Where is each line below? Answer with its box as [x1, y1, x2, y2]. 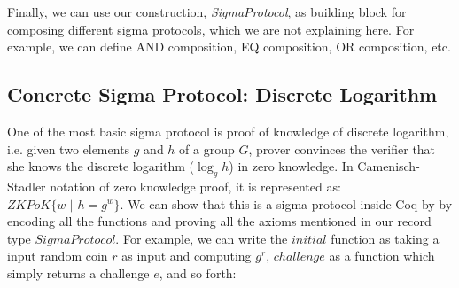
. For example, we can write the [115, 229, 288, 247]
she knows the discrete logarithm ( [7, 157, 195, 175]
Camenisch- [357, 157, 420, 175]
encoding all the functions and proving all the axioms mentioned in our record [7, 212, 432, 230]
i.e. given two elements [7, 139, 130, 158]
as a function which [329, 246, 435, 265]
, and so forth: [159, 263, 237, 282]
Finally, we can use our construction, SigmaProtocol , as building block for [7, 3, 407, 20]
